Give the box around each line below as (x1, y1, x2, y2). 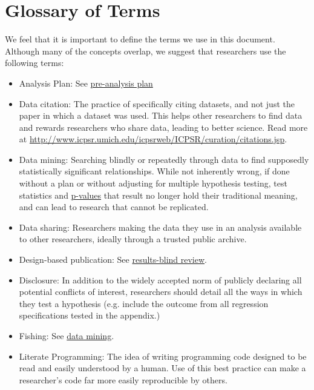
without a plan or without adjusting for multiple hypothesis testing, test (19, 177, 287, 190)
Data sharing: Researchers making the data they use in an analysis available (19, 220, 302, 233)
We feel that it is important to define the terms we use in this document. (5, 33, 275, 45)
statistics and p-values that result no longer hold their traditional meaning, (19, 188, 298, 201)
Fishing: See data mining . (19, 329, 114, 342)
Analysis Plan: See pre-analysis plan (19, 76, 153, 89)
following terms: (5, 56, 64, 69)
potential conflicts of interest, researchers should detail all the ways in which (19, 285, 303, 298)
